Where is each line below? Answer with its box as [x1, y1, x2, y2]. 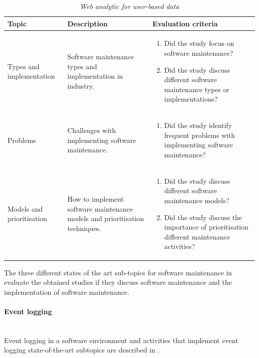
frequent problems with [164, 129, 235, 140]
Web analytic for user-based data [80, 1, 179, 11]
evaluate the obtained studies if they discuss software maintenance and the [4, 277, 232, 287]
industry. [67, 80, 95, 91]
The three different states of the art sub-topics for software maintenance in [4, 267, 232, 277]
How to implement [67, 194, 124, 204]
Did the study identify [164, 120, 232, 130]
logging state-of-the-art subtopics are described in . [4, 345, 160, 355]
